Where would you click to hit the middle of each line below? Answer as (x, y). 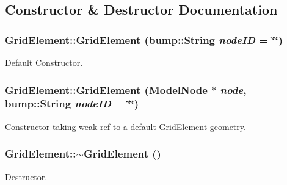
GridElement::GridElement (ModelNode (106, 89)
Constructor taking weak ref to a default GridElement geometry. (125, 126)
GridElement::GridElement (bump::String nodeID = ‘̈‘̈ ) (144, 39)
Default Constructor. (44, 62)
